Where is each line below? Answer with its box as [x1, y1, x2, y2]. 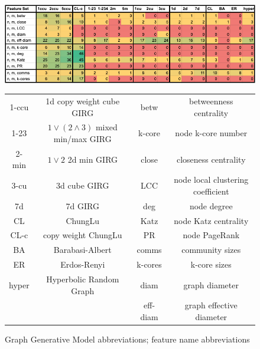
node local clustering [174, 173, 249, 186]
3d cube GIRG [56, 179, 109, 192]
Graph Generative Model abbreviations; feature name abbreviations [5, 333, 250, 345]
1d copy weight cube [45, 95, 120, 107]
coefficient [193, 185, 229, 197]
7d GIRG [66, 199, 99, 212]
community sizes [181, 243, 241, 256]
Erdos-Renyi [60, 258, 105, 271]
